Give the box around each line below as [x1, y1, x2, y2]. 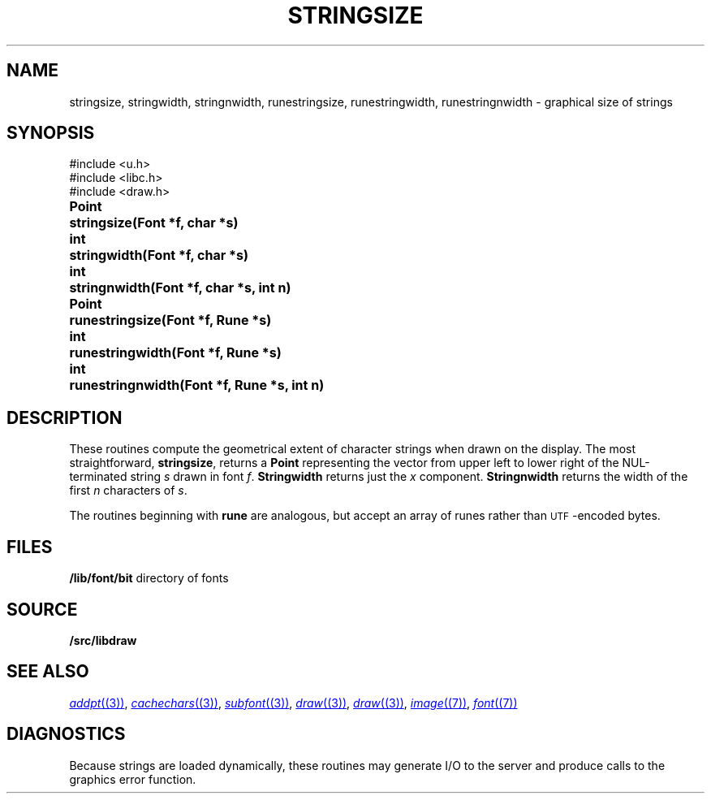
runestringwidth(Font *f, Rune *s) [69, 344, 282, 361]
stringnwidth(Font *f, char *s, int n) [69, 279, 291, 296]
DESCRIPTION [6, 407, 123, 428]
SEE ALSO [6, 661, 89, 682]
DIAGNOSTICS [6, 724, 126, 745]
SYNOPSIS [6, 123, 95, 144]
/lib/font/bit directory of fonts [69, 571, 229, 586]
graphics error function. [69, 772, 196, 786]
